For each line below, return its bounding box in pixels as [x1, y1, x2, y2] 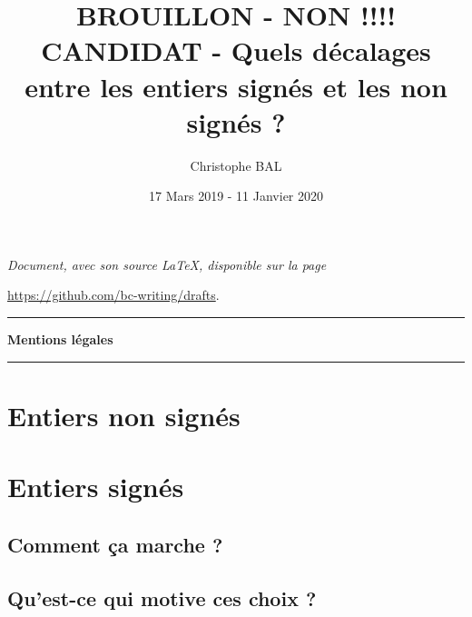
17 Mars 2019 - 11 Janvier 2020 [148, 186, 324, 205]
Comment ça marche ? [7, 530, 223, 558]
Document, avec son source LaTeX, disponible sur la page [7, 254, 327, 274]
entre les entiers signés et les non [25, 67, 447, 104]
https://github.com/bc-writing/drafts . [7, 285, 220, 304]
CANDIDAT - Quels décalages [41, 32, 431, 69]
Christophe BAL [190, 155, 282, 174]
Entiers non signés [7, 396, 241, 433]
